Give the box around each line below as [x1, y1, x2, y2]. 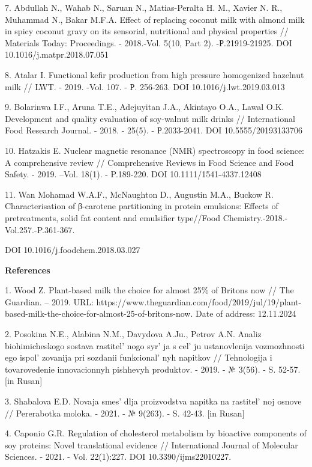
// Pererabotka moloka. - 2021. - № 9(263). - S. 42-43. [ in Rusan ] [5, 406, 245, 419]
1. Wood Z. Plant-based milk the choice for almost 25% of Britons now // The [5, 284, 294, 296]
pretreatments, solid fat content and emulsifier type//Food [5, 211, 221, 224]
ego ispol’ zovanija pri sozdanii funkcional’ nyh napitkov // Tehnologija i [5, 351, 272, 364]
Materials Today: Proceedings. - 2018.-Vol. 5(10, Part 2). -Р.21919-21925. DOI [5, 36, 292, 49]
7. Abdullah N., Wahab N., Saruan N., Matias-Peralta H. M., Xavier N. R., [5, 1, 283, 13]
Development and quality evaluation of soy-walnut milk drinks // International [5, 112, 295, 124]
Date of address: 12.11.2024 [196, 307, 296, 320]
